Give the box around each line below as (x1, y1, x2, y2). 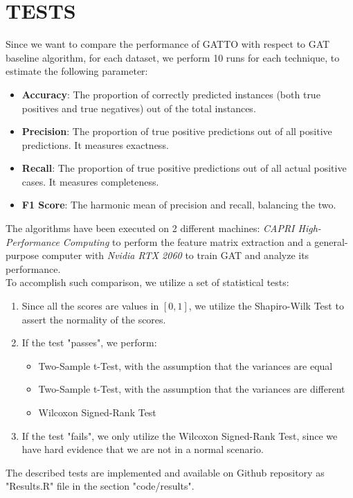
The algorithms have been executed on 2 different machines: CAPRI (6, 221, 295, 235)
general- (314, 234, 348, 249)
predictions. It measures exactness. (21, 137, 169, 152)
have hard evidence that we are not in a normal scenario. (21, 442, 264, 456)
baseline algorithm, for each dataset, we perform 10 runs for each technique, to (6, 50, 340, 64)
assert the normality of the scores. (21, 312, 166, 326)
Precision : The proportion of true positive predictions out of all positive (21, 124, 332, 139)
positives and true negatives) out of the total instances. (21, 100, 256, 115)
